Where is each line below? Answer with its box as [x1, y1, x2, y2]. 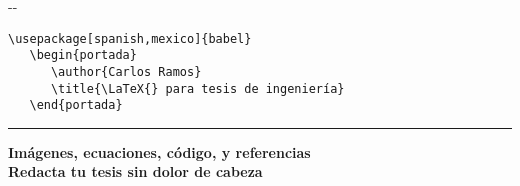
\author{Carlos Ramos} [50, 64, 202, 79]
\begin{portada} [29, 48, 137, 63]
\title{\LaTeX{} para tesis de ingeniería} [50, 81, 345, 96]
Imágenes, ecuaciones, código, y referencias [8, 141, 311, 162]
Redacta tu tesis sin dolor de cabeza [8, 161, 263, 182]
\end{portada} [29, 98, 123, 113]
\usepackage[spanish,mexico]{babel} [8, 31, 252, 46]
